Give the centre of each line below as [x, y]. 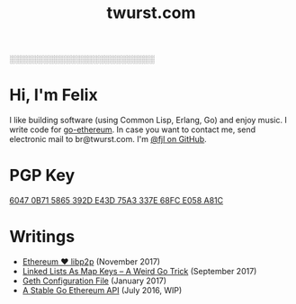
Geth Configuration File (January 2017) [94, 281]
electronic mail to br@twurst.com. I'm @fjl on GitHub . [108, 139]
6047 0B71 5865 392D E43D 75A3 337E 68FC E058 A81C [116, 201]
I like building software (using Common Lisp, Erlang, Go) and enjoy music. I [148, 121]
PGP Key [42, 176]
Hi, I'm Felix [54, 95]
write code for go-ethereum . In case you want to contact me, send [133, 130]
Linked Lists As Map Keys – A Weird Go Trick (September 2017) [139, 271]
